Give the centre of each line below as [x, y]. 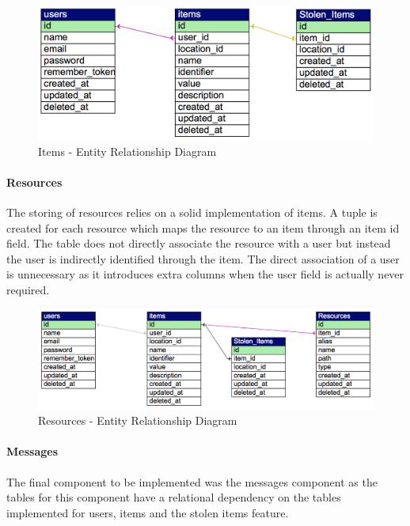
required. [28, 289]
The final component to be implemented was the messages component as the [192, 481]
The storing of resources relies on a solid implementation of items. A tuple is [192, 212]
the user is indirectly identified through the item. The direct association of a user [203, 258]
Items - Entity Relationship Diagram [127, 151]
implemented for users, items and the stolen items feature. [148, 512]
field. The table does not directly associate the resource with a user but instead [199, 243]
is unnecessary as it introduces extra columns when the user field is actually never [205, 274]
